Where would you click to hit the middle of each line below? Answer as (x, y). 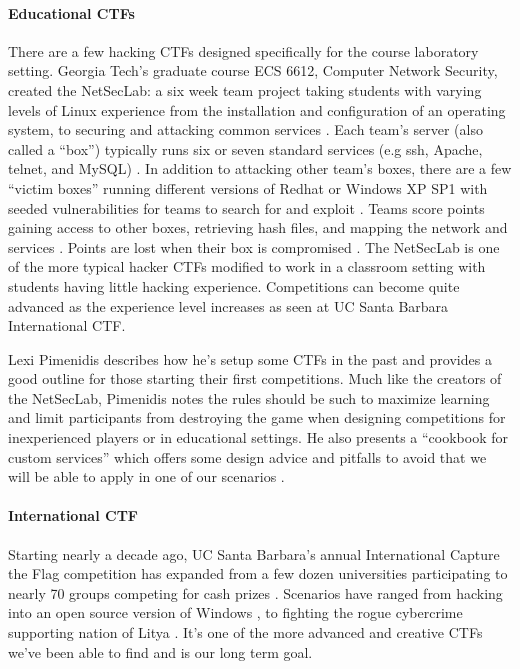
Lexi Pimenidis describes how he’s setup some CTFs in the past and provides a (250, 358)
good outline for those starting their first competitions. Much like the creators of (255, 378)
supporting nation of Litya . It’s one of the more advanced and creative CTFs (245, 632)
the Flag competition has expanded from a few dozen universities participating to (258, 573)
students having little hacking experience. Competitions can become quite (234, 285)
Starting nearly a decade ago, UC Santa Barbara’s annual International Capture (254, 553)
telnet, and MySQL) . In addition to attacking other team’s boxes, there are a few (260, 168)
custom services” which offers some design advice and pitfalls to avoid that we (247, 456)
